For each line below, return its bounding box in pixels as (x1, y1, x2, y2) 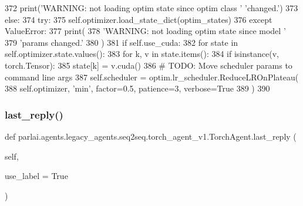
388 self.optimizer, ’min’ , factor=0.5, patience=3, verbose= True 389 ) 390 (5, 82, 270, 94)
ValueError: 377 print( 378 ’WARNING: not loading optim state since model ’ (5, 25, 286, 37)
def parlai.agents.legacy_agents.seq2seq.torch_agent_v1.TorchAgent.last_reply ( (5, 130, 297, 142)
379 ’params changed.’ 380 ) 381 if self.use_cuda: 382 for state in (5, 36, 238, 48)
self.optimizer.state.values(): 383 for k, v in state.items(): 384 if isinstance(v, (5, 48, 279, 60)
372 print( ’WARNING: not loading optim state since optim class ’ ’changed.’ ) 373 (5, 2, 298, 13)
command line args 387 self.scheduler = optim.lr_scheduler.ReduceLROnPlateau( (5, 70, 299, 83)
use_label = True (5, 170, 68, 182)
